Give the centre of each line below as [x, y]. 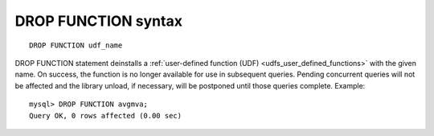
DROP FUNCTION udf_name [76, 45]
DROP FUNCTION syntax [98, 21]
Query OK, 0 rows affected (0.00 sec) [106, 115]
